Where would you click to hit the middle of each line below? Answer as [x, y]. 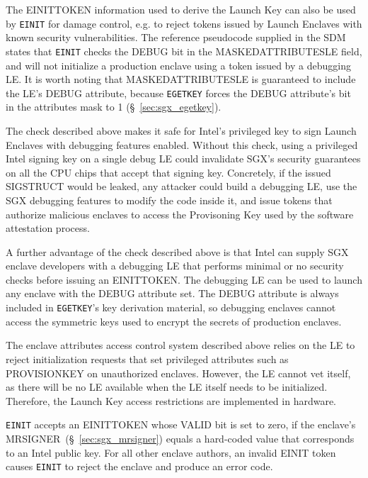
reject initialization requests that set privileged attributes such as [147, 358]
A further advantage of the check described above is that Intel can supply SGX [177, 251]
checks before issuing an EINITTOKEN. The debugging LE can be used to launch [184, 279]
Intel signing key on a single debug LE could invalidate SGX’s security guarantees [183, 159]
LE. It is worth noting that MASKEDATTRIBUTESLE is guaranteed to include [181, 79]
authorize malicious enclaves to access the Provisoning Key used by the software [180, 214]
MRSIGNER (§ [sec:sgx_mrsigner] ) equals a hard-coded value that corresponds [180, 438]
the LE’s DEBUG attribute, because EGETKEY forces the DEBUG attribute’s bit [178, 93]
